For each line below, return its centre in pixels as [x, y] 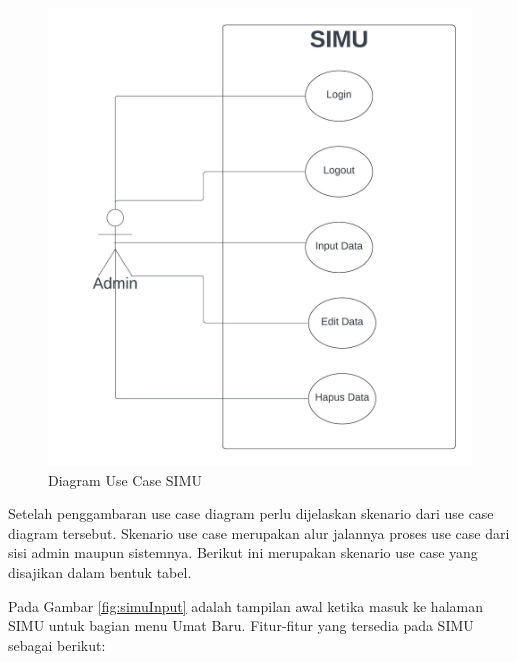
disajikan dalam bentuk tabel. [100, 571]
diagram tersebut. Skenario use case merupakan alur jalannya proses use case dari [259, 532]
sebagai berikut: [57, 644]
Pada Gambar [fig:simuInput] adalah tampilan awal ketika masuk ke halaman [245, 605]
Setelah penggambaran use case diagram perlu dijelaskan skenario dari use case [251, 513]
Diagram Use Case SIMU [125, 479]
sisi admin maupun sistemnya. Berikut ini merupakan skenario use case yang [243, 552]
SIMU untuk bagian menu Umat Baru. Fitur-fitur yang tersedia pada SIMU [241, 625]
